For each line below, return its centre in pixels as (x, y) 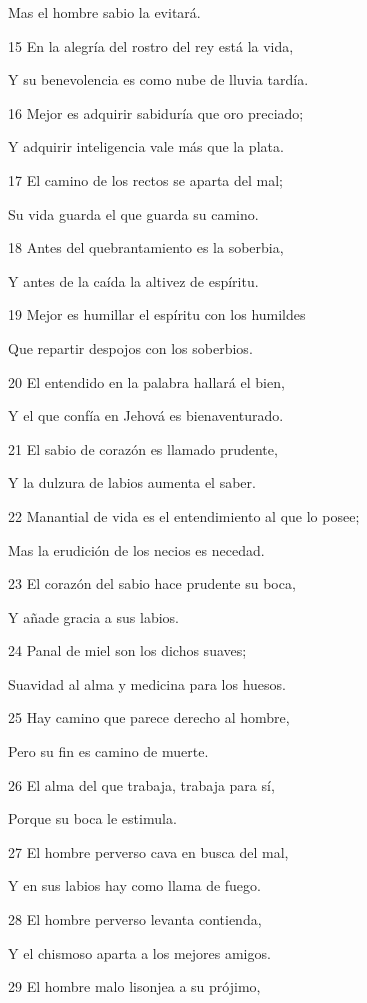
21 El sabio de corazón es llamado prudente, (143, 448)
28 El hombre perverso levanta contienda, (135, 919)
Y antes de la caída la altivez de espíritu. (133, 280)
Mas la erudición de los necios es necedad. (136, 549)
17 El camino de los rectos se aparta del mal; (146, 179)
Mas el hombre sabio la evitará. (104, 12)
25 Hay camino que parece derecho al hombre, (149, 717)
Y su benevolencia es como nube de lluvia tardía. (158, 79)
